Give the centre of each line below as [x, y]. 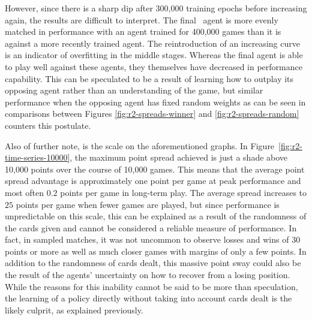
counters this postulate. [48, 125]
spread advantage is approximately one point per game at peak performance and [153, 181]
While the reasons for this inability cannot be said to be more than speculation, [151, 286]
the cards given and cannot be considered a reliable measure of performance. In [151, 227]
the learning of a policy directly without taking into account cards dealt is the [148, 298]
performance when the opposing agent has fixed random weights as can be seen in [155, 102]
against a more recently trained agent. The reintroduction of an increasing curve [152, 43]
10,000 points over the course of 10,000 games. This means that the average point [155, 169]
